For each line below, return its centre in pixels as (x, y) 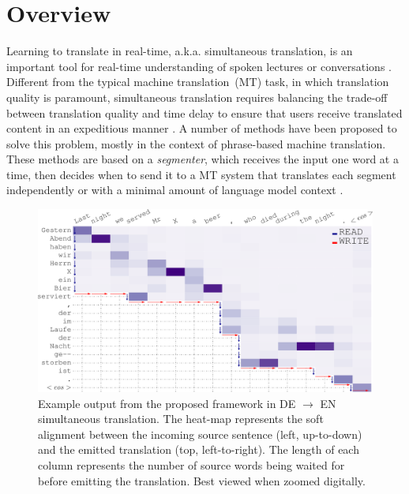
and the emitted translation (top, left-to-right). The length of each (199, 449)
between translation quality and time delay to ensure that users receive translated (204, 112)
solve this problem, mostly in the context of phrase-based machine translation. (196, 143)
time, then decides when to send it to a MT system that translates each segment (201, 174)
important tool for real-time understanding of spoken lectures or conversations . (199, 66)
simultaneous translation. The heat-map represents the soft (181, 419)
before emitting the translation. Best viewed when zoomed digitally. (202, 480)
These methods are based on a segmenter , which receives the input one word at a (203, 159)
